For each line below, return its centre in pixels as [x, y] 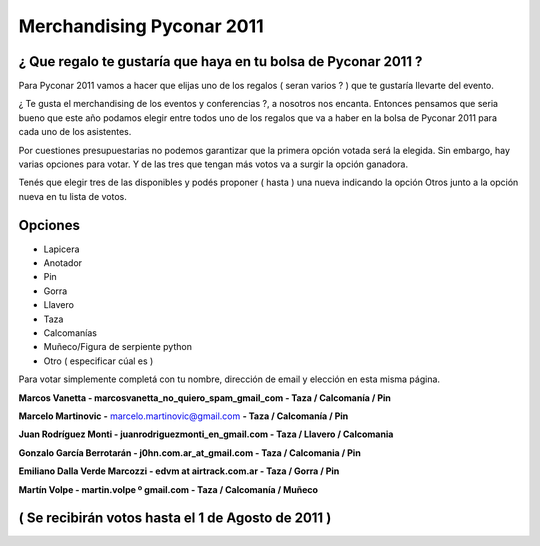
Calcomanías [70, 333]
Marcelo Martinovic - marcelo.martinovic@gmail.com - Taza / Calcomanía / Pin [183, 416]
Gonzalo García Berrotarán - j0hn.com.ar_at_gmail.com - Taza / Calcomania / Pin [190, 452]
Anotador [63, 263]
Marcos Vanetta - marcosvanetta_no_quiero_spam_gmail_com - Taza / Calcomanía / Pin [205, 397]
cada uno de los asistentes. [75, 132]
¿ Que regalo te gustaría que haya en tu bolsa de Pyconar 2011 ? [220, 61]
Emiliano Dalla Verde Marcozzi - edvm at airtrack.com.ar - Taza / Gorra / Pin [179, 471]
